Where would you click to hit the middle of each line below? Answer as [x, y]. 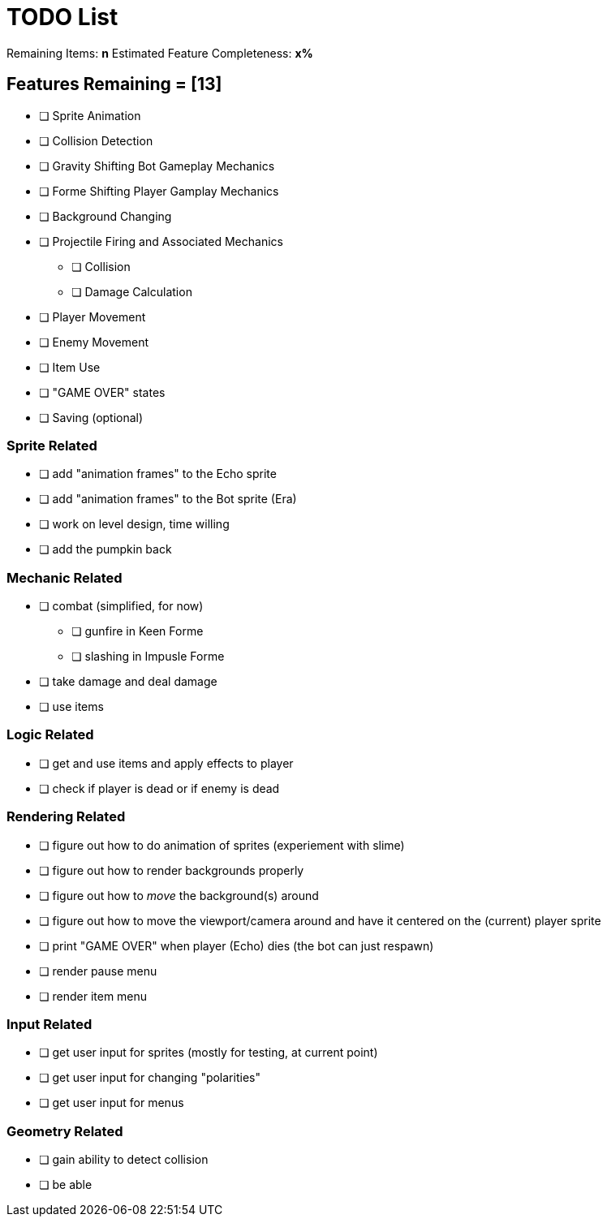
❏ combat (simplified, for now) [121, 606]
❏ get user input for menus [112, 1103]
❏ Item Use [70, 367]
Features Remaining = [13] [114, 84]
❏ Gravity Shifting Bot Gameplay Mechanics [157, 166]
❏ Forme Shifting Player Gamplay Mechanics [159, 191]
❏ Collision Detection [96, 140]
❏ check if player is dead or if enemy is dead [159, 788]
